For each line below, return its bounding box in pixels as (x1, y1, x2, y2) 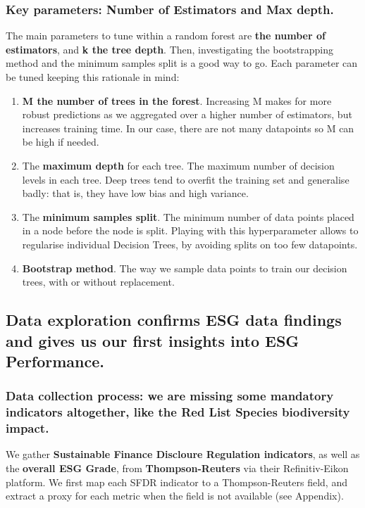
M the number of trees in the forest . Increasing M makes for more (22, 93, 332, 108)
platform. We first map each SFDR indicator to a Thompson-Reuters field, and (6, 474, 347, 489)
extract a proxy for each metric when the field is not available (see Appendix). (6, 488, 344, 503)
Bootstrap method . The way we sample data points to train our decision (22, 260, 347, 275)
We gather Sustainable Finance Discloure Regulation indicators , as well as (6, 447, 360, 462)
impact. (6, 419, 49, 437)
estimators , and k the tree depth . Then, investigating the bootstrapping (6, 42, 334, 56)
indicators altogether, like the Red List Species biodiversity (6, 403, 350, 421)
